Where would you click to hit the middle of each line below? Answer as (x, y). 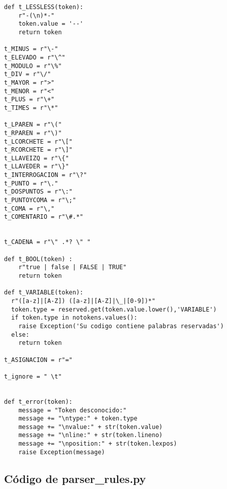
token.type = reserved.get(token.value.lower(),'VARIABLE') (114, 309)
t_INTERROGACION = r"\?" (46, 175)
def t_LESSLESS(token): (44, 7)
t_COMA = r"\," (29, 208)
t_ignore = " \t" (33, 376)
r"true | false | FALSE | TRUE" (72, 267)
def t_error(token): (39, 402)
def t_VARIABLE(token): (44, 293)
